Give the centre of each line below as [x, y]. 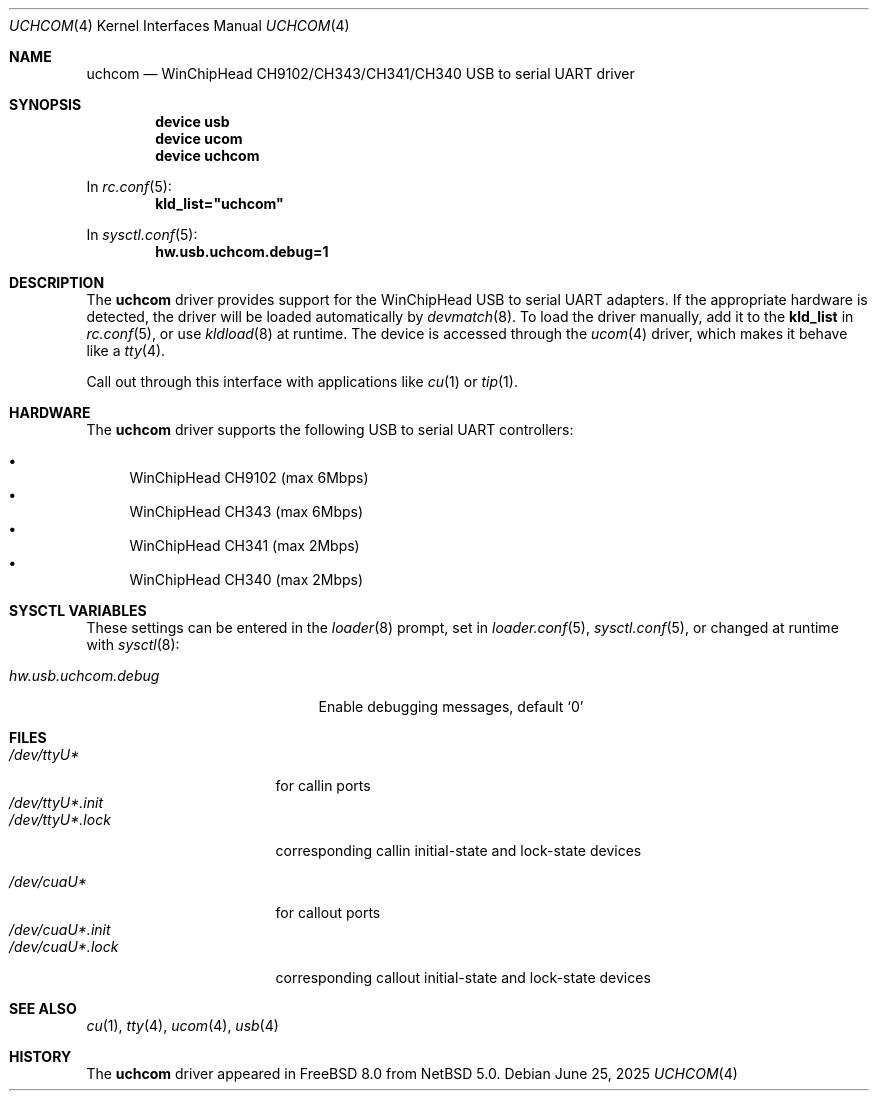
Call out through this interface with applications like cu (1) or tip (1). [302, 381]
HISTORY [40, 1056]
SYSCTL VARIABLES [78, 610]
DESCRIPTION [57, 282]
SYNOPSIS [45, 104]
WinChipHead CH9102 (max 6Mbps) [249, 477]
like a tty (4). [126, 350]
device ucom [199, 138]
